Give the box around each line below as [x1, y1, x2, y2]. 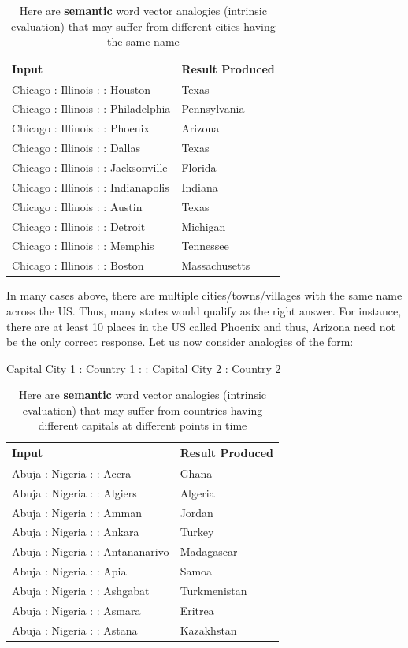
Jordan [180, 504, 213, 520]
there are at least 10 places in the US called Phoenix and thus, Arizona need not [6, 318, 396, 334]
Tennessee [181, 237, 229, 254]
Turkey [180, 523, 214, 540]
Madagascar [180, 543, 238, 560]
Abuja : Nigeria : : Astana [12, 621, 138, 638]
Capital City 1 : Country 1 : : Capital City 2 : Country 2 [6, 359, 281, 376]
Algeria [180, 484, 215, 501]
